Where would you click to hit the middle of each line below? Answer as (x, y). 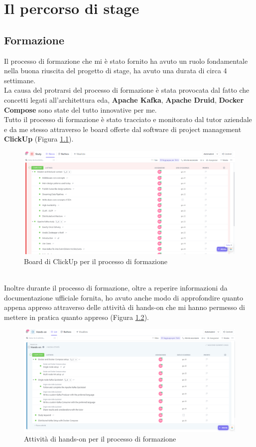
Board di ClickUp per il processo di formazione (96, 261)
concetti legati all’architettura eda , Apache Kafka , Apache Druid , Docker (124, 99)
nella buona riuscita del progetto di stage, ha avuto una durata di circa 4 (116, 71)
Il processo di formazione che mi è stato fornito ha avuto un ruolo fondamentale (126, 61)
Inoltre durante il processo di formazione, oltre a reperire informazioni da (116, 287)
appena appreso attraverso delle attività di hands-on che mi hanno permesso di (125, 307)
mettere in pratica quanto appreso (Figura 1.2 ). (76, 317)
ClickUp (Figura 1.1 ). (39, 139)
